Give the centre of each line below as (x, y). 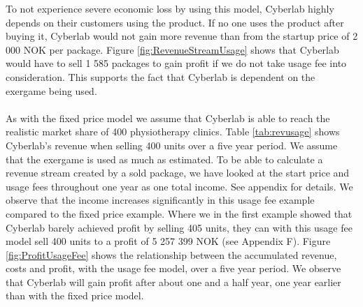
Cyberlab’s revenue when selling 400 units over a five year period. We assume (172, 145)
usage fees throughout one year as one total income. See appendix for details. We (179, 186)
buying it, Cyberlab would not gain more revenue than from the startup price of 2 (182, 36)
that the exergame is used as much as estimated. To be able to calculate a (164, 159)
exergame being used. (51, 90)
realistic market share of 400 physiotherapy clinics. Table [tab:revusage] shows (173, 132)
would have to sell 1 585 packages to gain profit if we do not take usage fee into (176, 63)
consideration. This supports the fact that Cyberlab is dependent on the (161, 76)
